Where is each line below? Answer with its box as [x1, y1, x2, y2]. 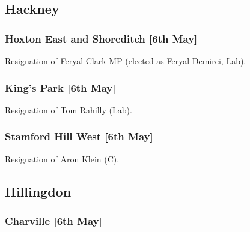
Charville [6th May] [5, 213, 102, 228]
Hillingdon [5, 182, 72, 200]
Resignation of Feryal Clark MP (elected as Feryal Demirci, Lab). [5, 55, 246, 67]
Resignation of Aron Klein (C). [5, 152, 120, 165]
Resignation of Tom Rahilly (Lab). [5, 103, 132, 116]
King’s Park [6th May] [5, 80, 116, 95]
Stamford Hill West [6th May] [5, 129, 153, 144]
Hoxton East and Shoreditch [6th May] [5, 31, 198, 46]
